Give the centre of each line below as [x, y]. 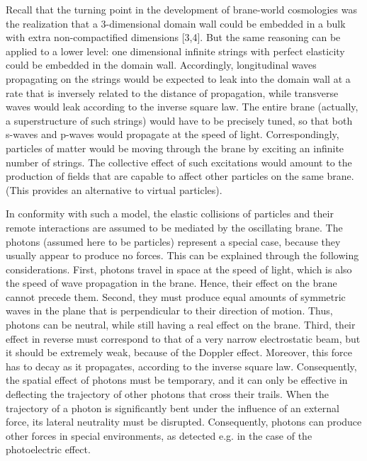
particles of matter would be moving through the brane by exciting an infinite [175, 148]
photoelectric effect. [48, 449]
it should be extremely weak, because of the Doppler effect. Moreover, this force [179, 352]
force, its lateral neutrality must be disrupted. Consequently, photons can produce [184, 422]
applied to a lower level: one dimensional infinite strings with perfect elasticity [175, 51]
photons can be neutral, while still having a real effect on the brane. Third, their [181, 325]
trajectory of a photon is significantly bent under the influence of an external [173, 408]
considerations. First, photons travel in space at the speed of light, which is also [179, 269]
